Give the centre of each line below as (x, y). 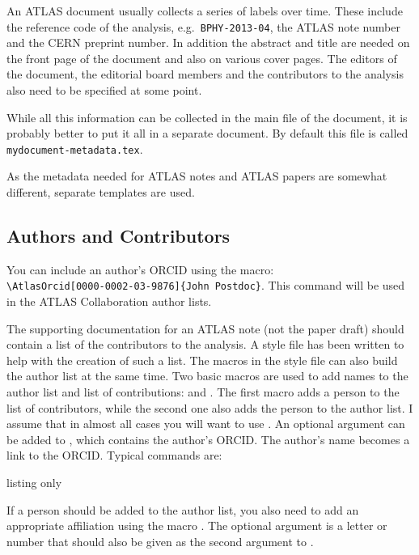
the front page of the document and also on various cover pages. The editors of (202, 58)
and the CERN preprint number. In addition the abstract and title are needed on (208, 42)
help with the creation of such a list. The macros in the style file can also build (202, 360)
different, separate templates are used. (101, 192)
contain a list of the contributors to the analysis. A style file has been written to (205, 344)
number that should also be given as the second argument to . (160, 541)
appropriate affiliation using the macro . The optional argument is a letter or (197, 525)
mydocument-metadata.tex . (75, 148)
